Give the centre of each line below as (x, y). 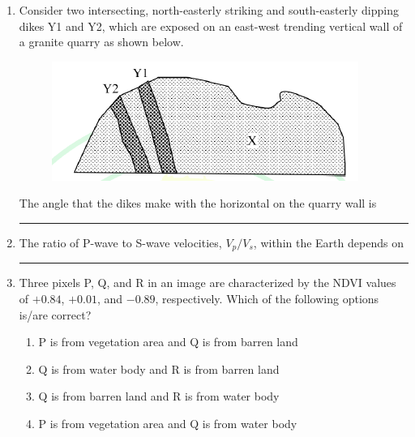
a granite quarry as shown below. (101, 42)
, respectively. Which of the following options (267, 299)
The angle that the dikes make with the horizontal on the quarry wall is (198, 203)
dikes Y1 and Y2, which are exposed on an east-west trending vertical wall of (211, 26)
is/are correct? (55, 314)
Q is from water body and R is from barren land (159, 368)
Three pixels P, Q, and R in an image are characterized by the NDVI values (207, 283)
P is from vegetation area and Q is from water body (168, 423)
